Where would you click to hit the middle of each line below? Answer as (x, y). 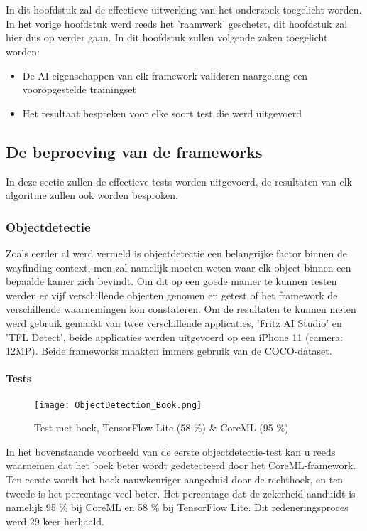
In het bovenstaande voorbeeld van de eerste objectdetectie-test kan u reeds (171, 451)
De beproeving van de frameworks (134, 151)
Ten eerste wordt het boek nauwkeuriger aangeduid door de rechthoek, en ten (175, 479)
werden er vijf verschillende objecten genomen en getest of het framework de (172, 295)
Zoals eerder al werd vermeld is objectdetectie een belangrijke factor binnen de (177, 253)
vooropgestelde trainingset (79, 89)
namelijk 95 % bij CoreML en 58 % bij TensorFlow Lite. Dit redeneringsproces (177, 507)
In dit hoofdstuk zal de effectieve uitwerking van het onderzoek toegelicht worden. (184, 10)
